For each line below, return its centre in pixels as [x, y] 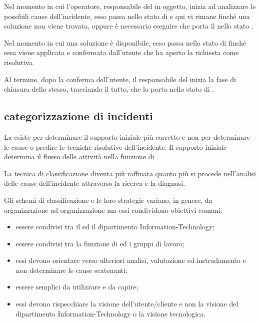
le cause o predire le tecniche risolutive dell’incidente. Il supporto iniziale [115, 146]
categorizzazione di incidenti [78, 116]
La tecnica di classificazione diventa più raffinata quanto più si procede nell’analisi [130, 173]
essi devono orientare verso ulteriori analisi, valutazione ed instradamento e [131, 260]
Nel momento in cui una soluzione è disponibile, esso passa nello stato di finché [125, 42]
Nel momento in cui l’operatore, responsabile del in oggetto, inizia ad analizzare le [130, 6]
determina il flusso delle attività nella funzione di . [81, 156]
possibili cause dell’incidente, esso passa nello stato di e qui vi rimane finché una [127, 16]
